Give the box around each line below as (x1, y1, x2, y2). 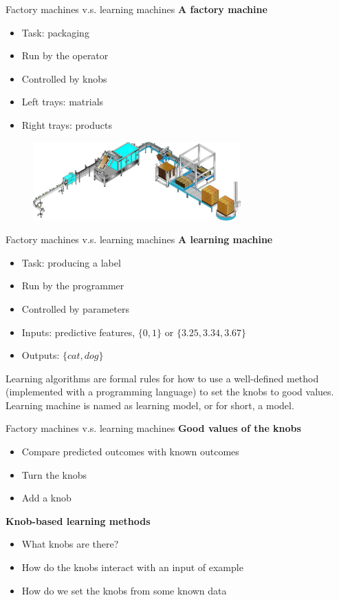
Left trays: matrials (21, 94, 104, 109)
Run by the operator (21, 48, 109, 63)
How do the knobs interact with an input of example (21, 560, 243, 575)
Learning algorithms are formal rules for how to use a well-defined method (6, 371, 319, 385)
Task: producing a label (21, 255, 121, 269)
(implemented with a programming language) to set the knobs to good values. (6, 384, 334, 399)
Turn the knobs (21, 467, 87, 482)
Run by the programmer (21, 278, 124, 293)
